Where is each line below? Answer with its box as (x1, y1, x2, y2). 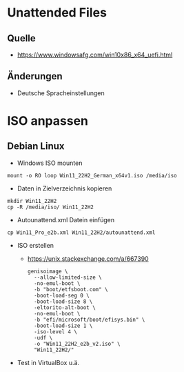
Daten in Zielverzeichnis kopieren (17, 184, 112, 193)
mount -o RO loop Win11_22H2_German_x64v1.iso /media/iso (7, 172, 177, 179)
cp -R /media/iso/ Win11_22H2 (7, 204, 94, 211)
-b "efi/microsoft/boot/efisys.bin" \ (33, 316, 145, 323)
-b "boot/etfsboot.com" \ (33, 286, 108, 293)
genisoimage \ (27, 268, 68, 275)
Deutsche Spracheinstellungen (17, 88, 105, 97)
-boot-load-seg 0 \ (33, 292, 90, 299)
